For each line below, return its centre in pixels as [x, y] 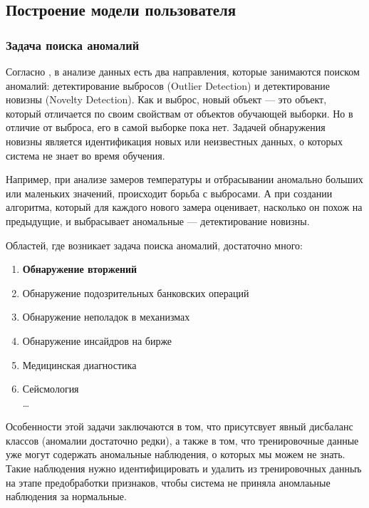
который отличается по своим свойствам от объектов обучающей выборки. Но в [180, 113]
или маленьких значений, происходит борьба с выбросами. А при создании [169, 193]
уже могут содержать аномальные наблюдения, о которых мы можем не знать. [176, 454]
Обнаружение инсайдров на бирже [97, 340]
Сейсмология [51, 389]
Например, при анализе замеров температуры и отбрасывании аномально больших [184, 179]
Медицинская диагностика [79, 364]
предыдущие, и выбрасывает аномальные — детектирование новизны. [158, 221]
